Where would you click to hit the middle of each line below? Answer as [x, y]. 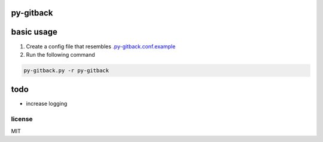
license [22, 119]
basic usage [34, 32]
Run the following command [60, 54]
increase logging [47, 104]
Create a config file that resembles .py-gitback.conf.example [101, 46]
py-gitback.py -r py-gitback [66, 70]
